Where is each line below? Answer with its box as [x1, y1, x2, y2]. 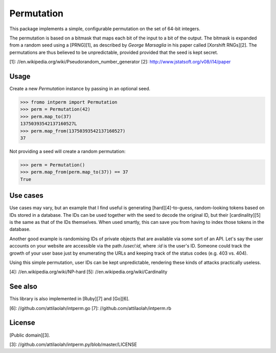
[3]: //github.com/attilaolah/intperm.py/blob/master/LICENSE [9, 341, 137, 347]
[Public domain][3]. [9, 332, 51, 338]
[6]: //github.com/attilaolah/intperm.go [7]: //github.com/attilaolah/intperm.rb [9, 305, 171, 311]
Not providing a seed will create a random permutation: [9, 148, 126, 154]
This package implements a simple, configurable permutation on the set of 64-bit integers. [9, 26, 200, 32]
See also [9, 282, 38, 291]
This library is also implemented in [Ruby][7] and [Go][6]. [9, 296, 130, 302]
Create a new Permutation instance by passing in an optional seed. [9, 86, 151, 92]
